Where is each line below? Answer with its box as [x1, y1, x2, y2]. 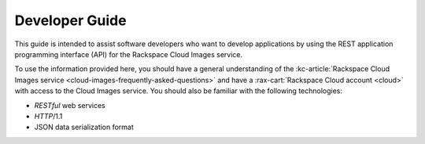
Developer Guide [14, 12, 127, 29]
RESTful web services [34, 100, 105, 110]
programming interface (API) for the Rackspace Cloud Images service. [14, 49, 243, 59]
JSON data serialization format [34, 122, 134, 132]
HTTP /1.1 [34, 111, 63, 121]
